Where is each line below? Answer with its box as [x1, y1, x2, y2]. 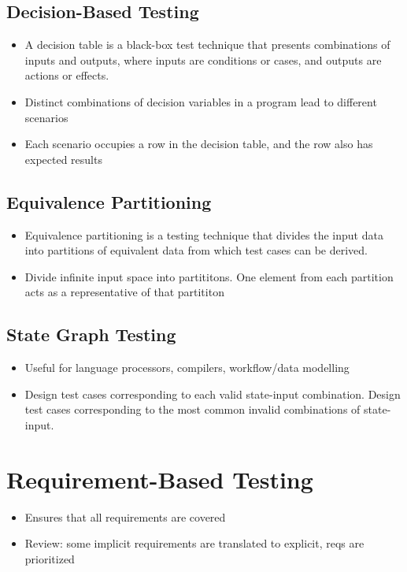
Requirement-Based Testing [6, 462, 313, 495]
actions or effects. [24, 67, 109, 84]
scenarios [24, 109, 68, 125]
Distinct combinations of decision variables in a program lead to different [24, 93, 377, 110]
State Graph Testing [6, 322, 176, 347]
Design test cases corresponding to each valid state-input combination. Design [24, 385, 401, 402]
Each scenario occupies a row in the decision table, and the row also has [24, 136, 373, 152]
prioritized [24, 550, 75, 566]
